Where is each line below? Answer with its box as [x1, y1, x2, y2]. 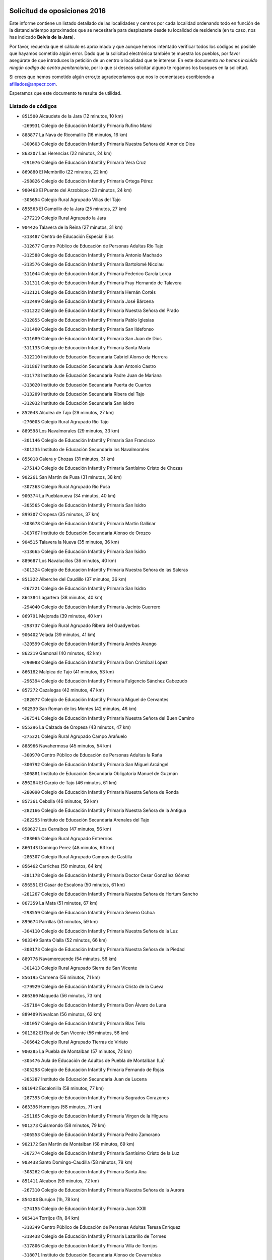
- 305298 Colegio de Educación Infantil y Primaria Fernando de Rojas [22, 1066, 165, 1073]
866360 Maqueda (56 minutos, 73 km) [22, 993, 102, 999]
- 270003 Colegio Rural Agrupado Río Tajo [22, 419, 109, 425]
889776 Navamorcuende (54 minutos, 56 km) [22, 956, 117, 962]
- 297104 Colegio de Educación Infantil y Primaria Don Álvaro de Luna [22, 1002, 166, 1008]
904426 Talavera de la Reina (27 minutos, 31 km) [22, 224, 123, 230]
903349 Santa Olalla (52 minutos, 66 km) [22, 937, 107, 943]
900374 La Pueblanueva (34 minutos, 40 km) [22, 493, 116, 499]
